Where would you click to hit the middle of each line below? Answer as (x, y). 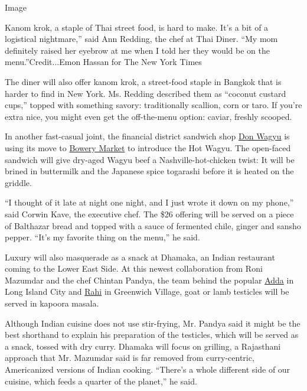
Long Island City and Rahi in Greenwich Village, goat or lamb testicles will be (147, 291)
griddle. (18, 182)
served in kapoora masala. (52, 303)
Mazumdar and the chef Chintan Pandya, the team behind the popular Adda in (149, 280)
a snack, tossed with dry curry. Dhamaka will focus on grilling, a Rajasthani (143, 346)
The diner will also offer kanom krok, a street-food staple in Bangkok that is (143, 81)
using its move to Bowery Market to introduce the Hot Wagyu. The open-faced (148, 147)
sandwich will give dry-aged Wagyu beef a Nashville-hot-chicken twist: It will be (150, 159)
